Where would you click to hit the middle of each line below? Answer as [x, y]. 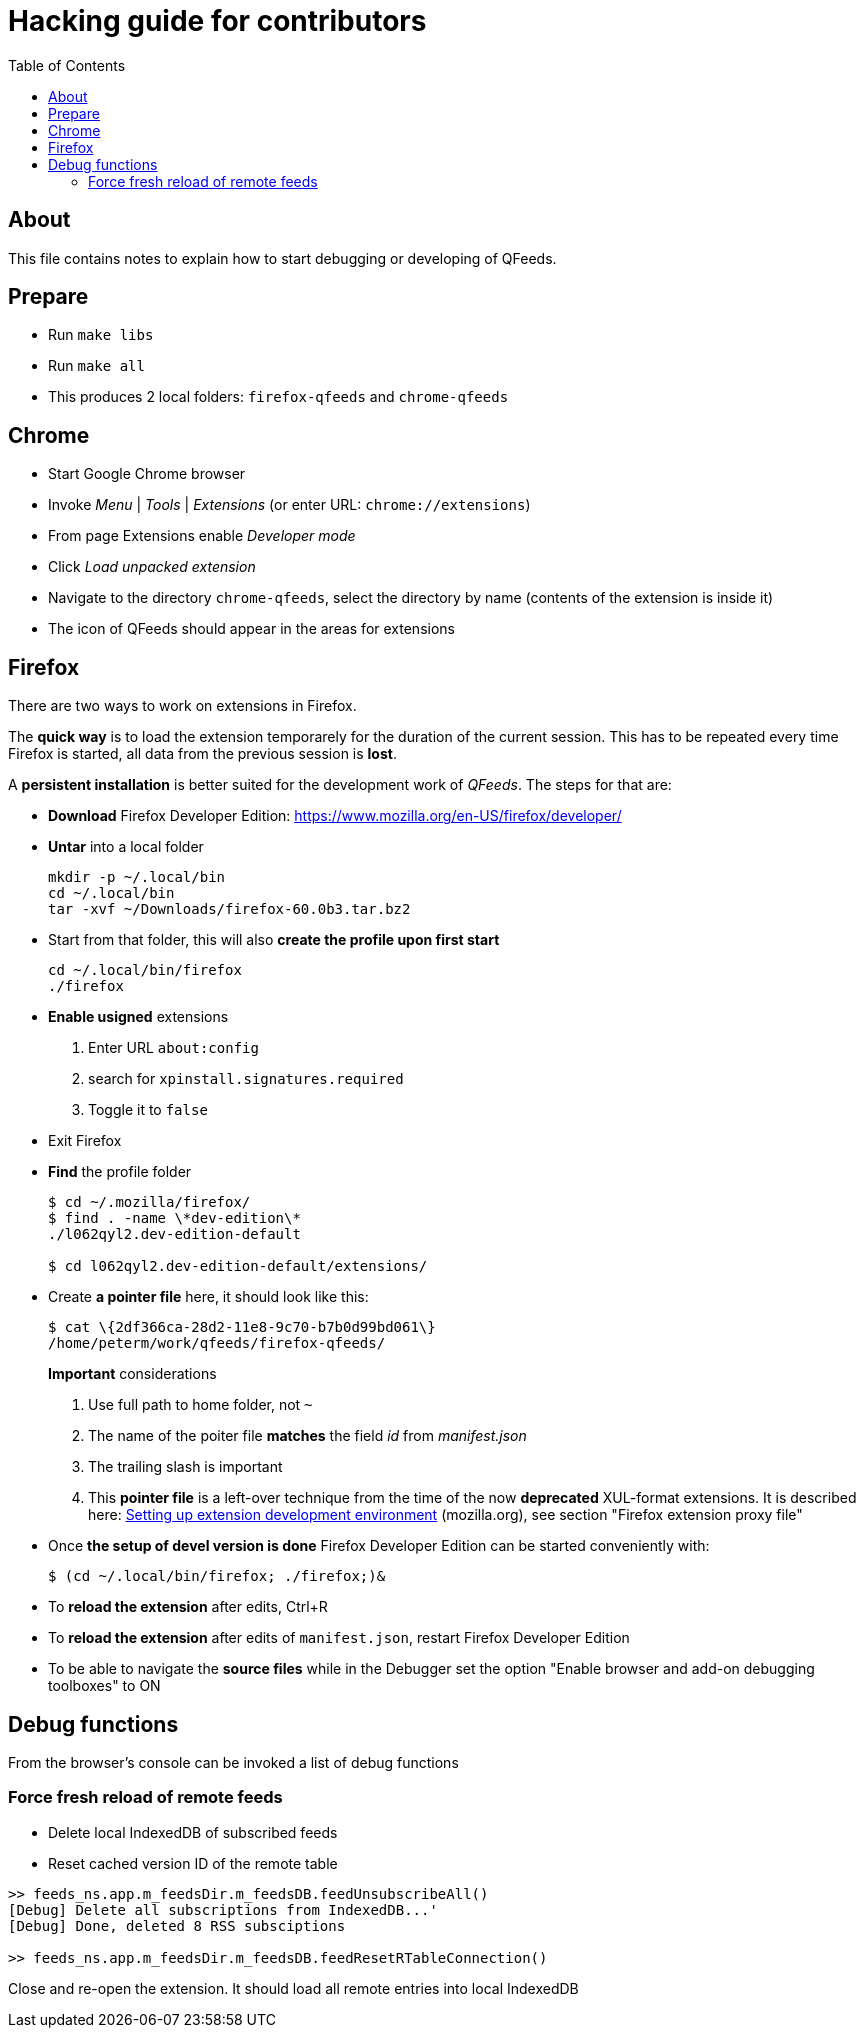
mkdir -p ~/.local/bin [137, 877]
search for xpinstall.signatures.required [246, 1079]
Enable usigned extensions [138, 1017]
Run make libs [101, 335]
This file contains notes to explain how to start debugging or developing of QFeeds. [282, 258]
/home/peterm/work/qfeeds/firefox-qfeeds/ [217, 1343]
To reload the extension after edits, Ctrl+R [188, 1607]
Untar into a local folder [126, 847]
